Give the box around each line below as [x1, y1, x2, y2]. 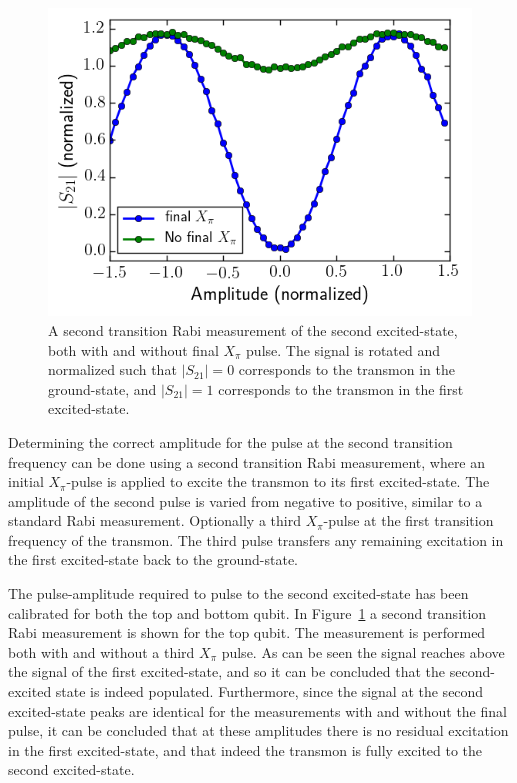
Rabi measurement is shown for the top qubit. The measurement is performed [8, 622, 486, 643]
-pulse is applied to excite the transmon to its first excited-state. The [66, 471, 490, 492]
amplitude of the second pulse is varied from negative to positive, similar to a [8, 490, 483, 511]
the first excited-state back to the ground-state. [8, 549, 299, 570]
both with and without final [48, 339, 219, 360]
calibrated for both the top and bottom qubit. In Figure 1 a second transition [8, 602, 487, 623]
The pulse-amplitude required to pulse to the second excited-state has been [8, 583, 469, 604]
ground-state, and [48, 378, 157, 399]
